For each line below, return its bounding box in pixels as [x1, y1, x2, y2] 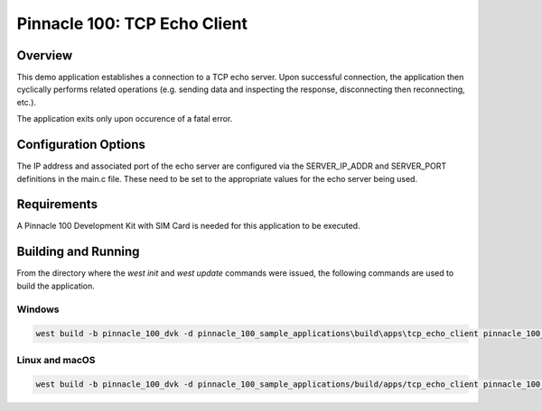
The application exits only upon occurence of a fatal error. [16, 114, 233, 124]
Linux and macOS [16, 353, 96, 366]
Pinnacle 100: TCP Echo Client [16, 14, 248, 33]
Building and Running [16, 244, 140, 260]
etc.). [16, 96, 36, 107]
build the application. [16, 280, 95, 291]
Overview [16, 48, 73, 63]
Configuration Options [16, 137, 146, 152]
